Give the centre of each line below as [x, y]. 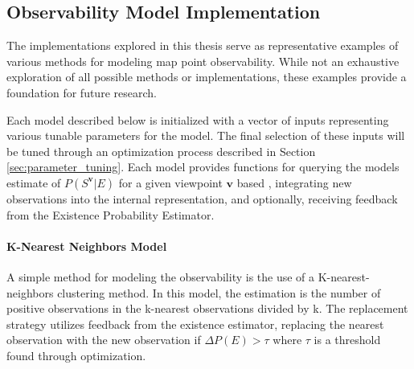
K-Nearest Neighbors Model [87, 246]
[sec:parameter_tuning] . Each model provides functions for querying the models [203, 167]
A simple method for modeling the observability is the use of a [161, 276]
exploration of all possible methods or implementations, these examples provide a [207, 77]
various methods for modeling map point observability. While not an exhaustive [203, 61]
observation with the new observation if [104, 340]
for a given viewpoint [170, 182]
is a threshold [347, 340]
